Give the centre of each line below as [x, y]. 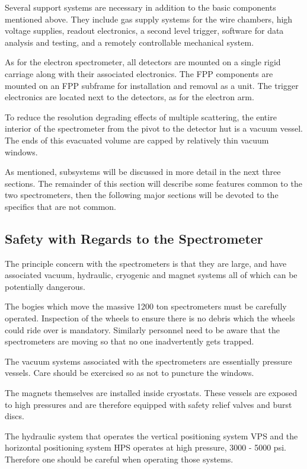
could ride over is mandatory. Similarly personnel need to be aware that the [142, 329]
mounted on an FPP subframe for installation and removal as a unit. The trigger [152, 85]
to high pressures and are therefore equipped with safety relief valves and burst [148, 404]
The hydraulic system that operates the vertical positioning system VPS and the [151, 435]
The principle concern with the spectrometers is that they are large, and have [146, 263]
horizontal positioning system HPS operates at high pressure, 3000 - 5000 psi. [145, 447]
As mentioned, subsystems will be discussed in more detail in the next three [143, 172]
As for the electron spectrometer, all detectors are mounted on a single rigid [143, 62]
